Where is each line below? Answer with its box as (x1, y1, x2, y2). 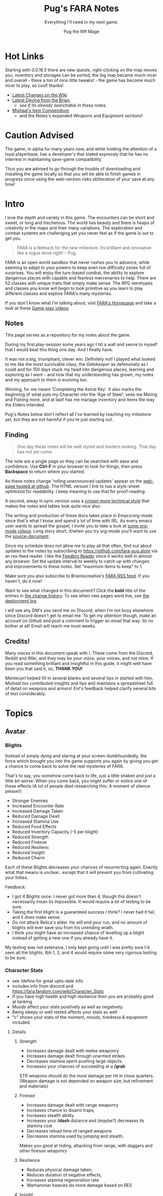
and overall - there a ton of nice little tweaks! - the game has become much (5, 77, 156, 83)
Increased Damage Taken (12, 808, 64, 814)
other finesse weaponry (19, 1148, 67, 1154)
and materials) (19, 1083, 49, 1089)
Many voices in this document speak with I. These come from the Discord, (5, 650, 154, 656)
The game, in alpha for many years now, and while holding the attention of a (5, 146, 157, 152)
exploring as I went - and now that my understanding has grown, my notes (5, 372, 154, 378)
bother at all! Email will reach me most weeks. (5, 623, 96, 629)
